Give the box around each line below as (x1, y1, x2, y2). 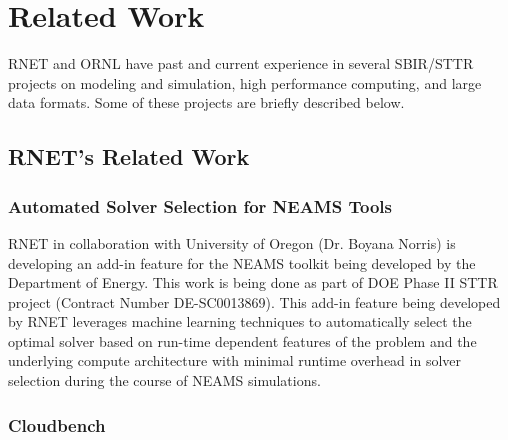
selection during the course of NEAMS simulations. (8, 370, 321, 391)
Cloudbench (8, 412, 106, 437)
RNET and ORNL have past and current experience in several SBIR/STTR (8, 53, 474, 74)
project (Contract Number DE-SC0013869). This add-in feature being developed (8, 291, 501, 312)
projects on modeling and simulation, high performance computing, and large (8, 72, 482, 93)
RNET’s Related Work (8, 141, 250, 172)
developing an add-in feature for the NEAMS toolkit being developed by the (8, 252, 476, 273)
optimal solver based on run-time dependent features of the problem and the (8, 330, 477, 351)
